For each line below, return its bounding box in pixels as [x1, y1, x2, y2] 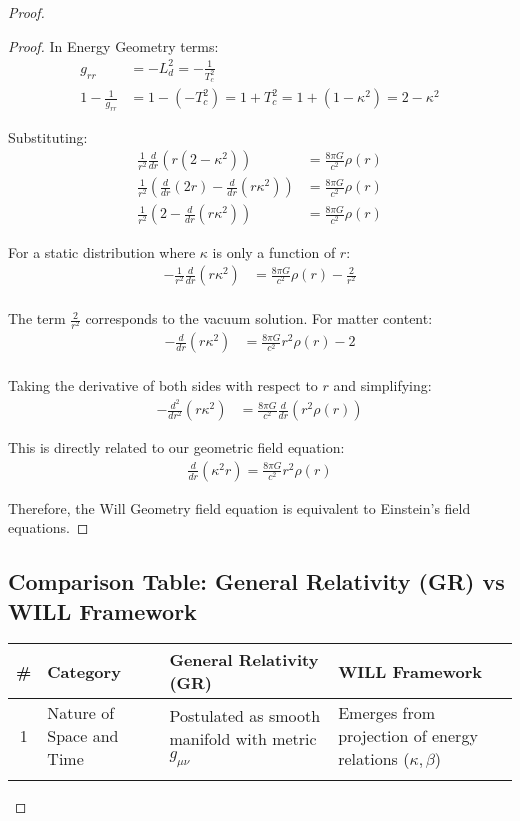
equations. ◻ [8, 517, 89, 538]
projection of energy [338, 724, 478, 748]
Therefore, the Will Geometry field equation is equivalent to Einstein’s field [8, 497, 471, 518]
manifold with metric [169, 726, 317, 750]
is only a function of [212, 241, 336, 262]
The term [8, 308, 66, 329]
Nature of [47, 701, 115, 725]
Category [47, 659, 121, 683]
